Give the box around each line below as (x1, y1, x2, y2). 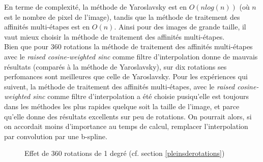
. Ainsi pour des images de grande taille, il (114, 21, 246, 32)
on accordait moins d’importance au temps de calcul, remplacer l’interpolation (4, 121, 248, 132)
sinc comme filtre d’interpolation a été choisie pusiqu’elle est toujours (33, 91, 249, 102)
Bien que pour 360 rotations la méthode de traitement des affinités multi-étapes (4, 41, 253, 52)
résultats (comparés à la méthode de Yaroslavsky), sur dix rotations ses (4, 61, 227, 72)
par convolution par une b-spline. (4, 131, 107, 141)
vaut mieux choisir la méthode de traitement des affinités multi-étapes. (4, 31, 225, 42)
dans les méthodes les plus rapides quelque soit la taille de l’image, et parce (4, 101, 240, 111)
